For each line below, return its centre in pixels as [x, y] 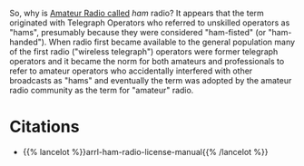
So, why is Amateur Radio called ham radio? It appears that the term [137, 13]
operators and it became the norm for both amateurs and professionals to [147, 61]
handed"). [28, 42]
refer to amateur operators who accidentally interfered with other [131, 71]
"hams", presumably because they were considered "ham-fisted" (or [138, 32]
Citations [44, 127]
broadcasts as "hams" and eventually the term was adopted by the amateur [151, 80]
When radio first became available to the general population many [172, 42]
